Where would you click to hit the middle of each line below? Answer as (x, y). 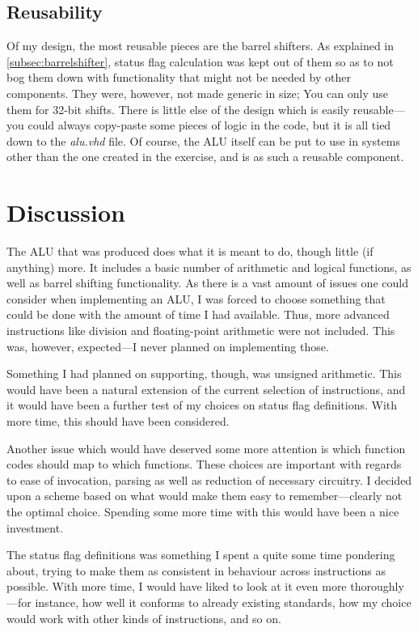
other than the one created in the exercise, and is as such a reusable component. (205, 157)
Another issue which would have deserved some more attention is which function (206, 448)
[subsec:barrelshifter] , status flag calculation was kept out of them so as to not (200, 61)
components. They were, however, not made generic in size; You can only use (198, 93)
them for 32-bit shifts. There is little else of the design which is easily (178, 109)
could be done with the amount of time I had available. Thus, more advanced (198, 314)
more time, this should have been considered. (118, 421)
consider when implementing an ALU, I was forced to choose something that (196, 298)
